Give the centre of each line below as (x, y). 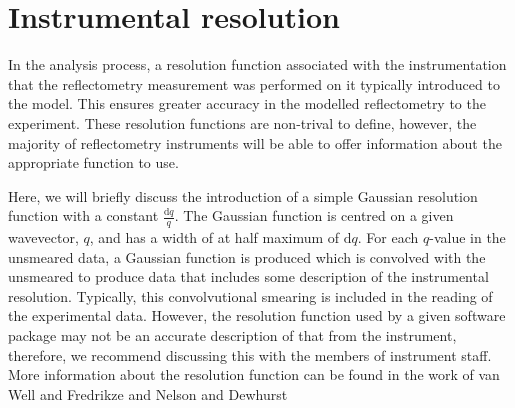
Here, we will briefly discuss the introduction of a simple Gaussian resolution (243, 195)
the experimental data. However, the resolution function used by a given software (257, 315)
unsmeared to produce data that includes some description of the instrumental (248, 276)
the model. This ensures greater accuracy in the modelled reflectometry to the (247, 103)
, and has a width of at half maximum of (214, 237)
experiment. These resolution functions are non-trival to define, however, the (242, 122)
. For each (388, 237)
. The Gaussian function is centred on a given (314, 215)
